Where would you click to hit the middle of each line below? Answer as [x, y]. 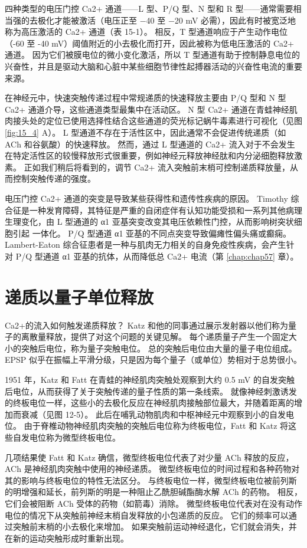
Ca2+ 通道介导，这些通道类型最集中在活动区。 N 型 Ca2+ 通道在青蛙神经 [147, 109]
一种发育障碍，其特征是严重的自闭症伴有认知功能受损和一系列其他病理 [166, 210]
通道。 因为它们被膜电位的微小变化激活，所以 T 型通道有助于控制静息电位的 [153, 55]
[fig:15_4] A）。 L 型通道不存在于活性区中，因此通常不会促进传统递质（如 [146, 132]
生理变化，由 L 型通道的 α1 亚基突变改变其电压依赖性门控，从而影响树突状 [149, 222]
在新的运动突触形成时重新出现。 [67, 538]
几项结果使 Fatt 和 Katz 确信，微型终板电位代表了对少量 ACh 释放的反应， [149, 457]
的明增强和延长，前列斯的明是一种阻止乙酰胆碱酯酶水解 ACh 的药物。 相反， [153, 492]
